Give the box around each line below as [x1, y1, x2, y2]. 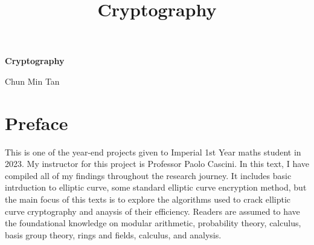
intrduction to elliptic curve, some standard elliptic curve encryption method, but [5, 181, 307, 194]
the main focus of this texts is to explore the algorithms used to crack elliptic [5, 193, 291, 206]
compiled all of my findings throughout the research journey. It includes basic [5, 169, 292, 181]
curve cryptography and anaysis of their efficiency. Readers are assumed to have [5, 204, 300, 217]
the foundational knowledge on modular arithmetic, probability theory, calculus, [5, 217, 301, 229]
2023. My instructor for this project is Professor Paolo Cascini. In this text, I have [5, 157, 309, 170]
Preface [5, 110, 68, 135]
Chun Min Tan [5, 74, 60, 87]
